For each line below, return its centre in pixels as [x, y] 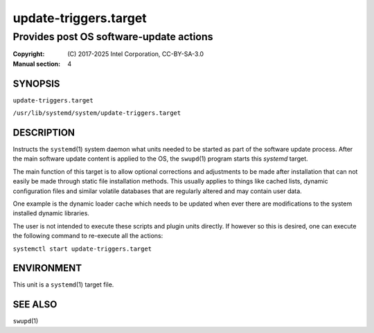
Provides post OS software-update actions [113, 37]
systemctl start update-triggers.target [82, 249]
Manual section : [37, 64]
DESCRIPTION [44, 133]
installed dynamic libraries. [51, 213]
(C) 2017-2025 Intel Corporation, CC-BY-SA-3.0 [136, 54]
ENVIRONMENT [47, 268]
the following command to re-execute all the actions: [88, 236]
